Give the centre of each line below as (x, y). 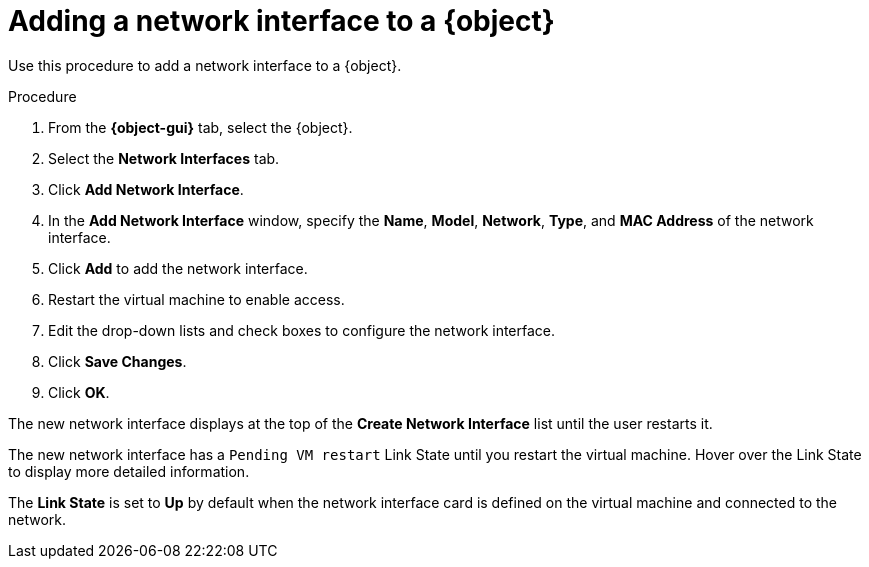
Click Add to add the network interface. (178, 268)
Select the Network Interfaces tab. (164, 158)
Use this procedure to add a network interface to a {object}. (205, 65)
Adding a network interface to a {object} (281, 21)
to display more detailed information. (129, 471)
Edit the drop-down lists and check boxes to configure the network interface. (302, 330)
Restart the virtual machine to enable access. (196, 299)
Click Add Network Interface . (146, 189)
